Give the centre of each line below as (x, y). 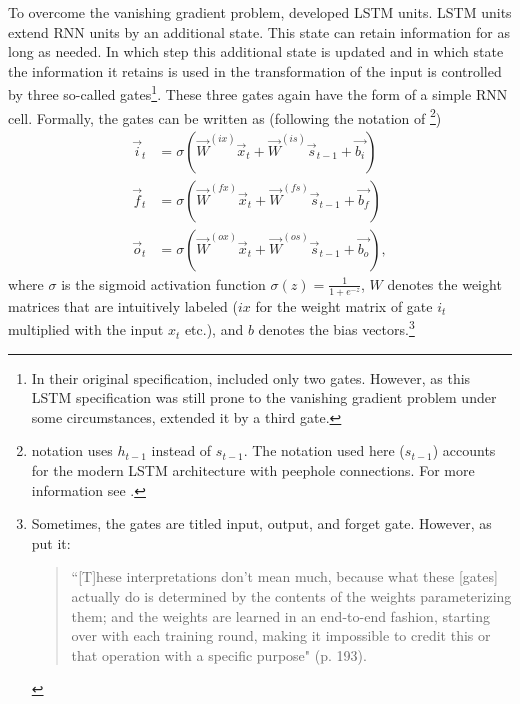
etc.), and (214, 329)
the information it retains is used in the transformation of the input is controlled (255, 70)
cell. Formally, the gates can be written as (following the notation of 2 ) (225, 116)
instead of (181, 450)
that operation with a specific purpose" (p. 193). (219, 654)
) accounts (464, 450)
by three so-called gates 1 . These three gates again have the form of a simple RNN (258, 93)
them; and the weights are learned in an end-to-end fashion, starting (281, 615)
